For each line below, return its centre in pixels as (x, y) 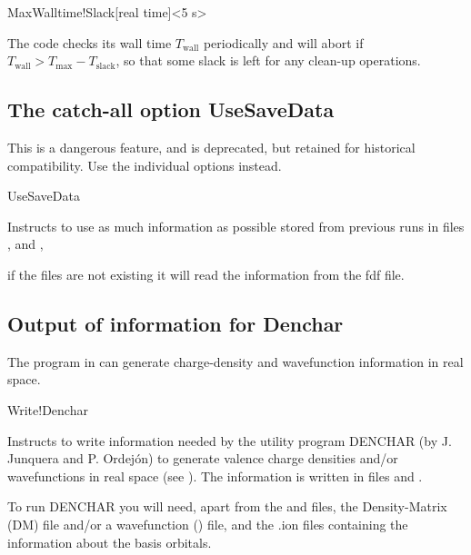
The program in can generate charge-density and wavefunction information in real (235, 361)
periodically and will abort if (283, 42)
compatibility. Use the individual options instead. (145, 165)
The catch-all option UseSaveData (171, 109)
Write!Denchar (48, 409)
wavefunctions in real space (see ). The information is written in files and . (215, 476)
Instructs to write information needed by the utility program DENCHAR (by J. (230, 440)
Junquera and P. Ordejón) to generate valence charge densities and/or (203, 458)
